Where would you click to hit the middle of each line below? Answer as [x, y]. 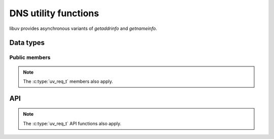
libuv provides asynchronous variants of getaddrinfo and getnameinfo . [83, 28]
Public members [30, 57]
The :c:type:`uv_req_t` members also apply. [68, 81]
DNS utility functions [54, 13]
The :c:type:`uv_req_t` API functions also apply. [72, 123]
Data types [27, 43]
